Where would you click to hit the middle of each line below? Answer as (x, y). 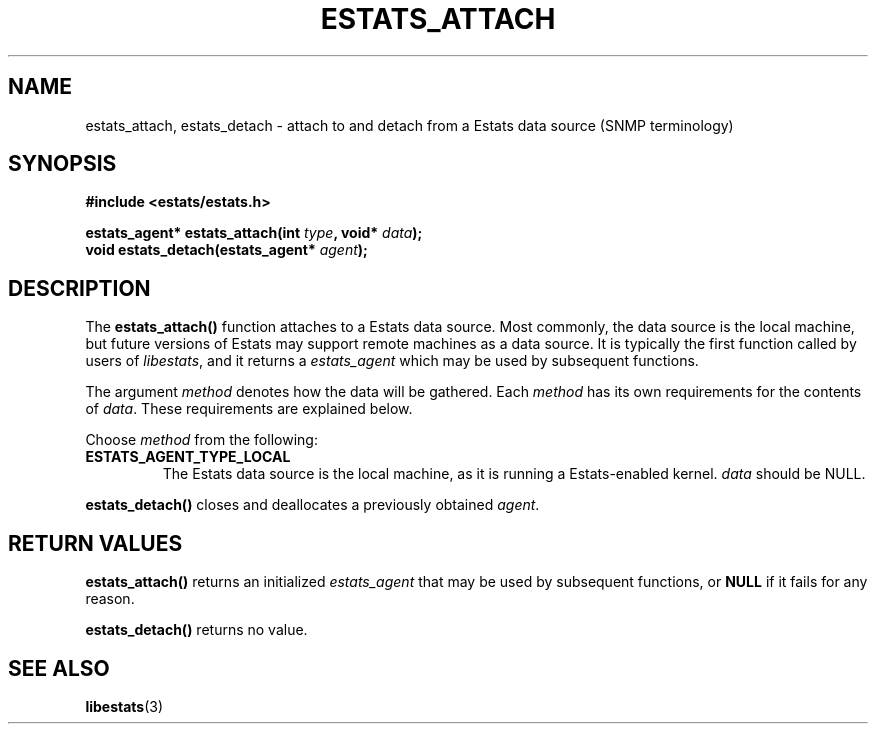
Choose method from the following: (201, 440)
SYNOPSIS (62, 164)
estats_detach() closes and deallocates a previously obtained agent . (312, 505)
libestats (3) (124, 706)
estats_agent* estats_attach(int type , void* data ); (254, 233)
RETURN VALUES (95, 543)
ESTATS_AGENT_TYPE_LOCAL (188, 457)
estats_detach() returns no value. (196, 630)
